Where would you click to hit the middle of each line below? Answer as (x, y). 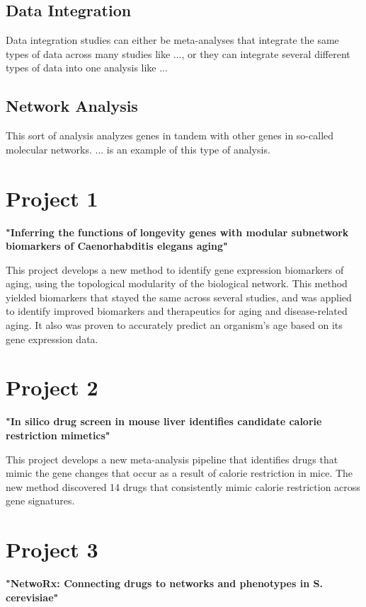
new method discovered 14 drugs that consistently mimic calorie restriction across (183, 486)
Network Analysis (72, 106)
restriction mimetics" (58, 435)
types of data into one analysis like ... (87, 68)
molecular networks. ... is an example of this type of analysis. (138, 149)
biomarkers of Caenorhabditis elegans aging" (117, 246)
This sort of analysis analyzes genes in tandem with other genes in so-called (170, 135)
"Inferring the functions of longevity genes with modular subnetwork (177, 232)
